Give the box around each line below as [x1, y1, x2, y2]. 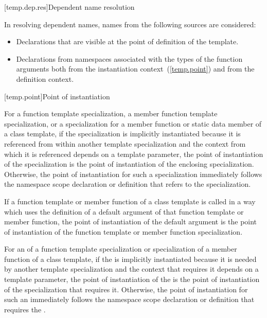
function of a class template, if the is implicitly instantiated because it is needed [4, 253, 257, 264]
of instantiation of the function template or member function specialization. [4, 226, 243, 237]
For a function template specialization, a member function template [4, 108, 218, 119]
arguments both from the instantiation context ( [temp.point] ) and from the [16, 63, 255, 74]
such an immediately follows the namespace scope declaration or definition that [4, 294, 255, 305]
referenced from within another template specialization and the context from [4, 138, 246, 149]
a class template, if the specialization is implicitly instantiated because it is [4, 128, 241, 139]
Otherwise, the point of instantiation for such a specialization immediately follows [4, 168, 262, 179]
